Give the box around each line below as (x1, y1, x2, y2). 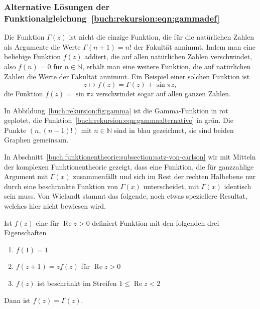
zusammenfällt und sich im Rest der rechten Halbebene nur (73, 171, 256, 182)
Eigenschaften (4, 227, 47, 238)
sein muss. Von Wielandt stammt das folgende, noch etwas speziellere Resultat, (4, 191, 247, 201)
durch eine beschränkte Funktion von (4, 181, 118, 191)
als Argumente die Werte (4, 41, 81, 52)
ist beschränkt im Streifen (37, 278, 117, 288)
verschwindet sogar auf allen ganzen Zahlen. (95, 88, 231, 99)
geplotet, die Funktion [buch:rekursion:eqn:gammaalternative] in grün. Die (4, 115, 233, 125)
